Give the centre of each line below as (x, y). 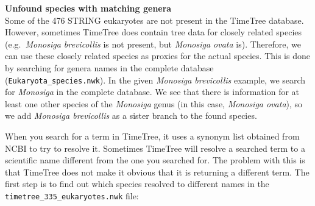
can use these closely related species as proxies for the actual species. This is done (157, 56)
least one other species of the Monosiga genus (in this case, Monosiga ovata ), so (154, 103)
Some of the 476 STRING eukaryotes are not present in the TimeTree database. (154, 20)
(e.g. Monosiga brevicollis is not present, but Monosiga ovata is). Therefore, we (153, 44)
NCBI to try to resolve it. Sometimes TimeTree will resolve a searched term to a (155, 148)
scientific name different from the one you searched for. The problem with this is (155, 160)
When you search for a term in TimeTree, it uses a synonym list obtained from (152, 136)
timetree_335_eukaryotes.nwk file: (72, 195)
